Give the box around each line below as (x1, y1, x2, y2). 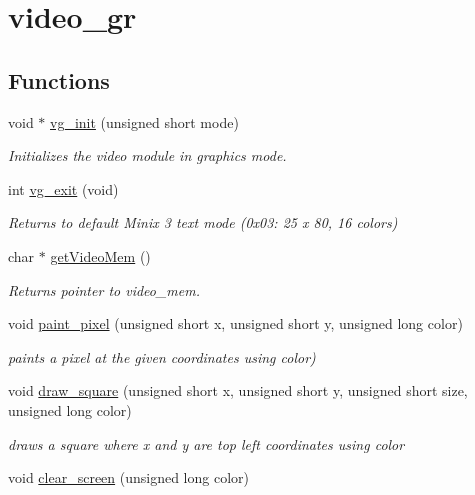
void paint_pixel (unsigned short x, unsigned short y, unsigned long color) (8, 313, 463, 334)
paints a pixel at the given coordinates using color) (8, 346, 316, 367)
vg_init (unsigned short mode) (50, 111, 239, 132)
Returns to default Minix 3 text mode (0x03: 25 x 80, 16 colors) (8, 212, 398, 233)
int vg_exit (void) (8, 178, 119, 199)
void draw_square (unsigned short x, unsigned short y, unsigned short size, (8, 380, 468, 401)
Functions (8, 64, 110, 95)
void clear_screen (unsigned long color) (8, 467, 250, 488)
